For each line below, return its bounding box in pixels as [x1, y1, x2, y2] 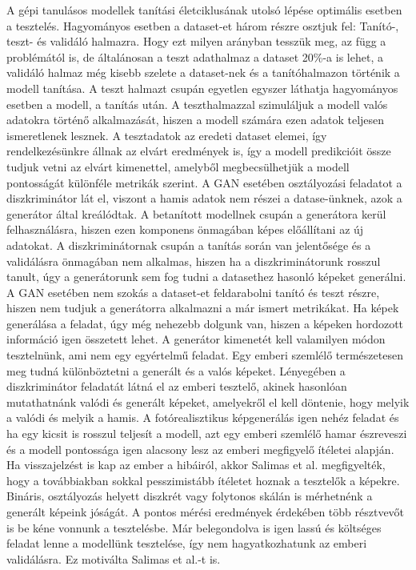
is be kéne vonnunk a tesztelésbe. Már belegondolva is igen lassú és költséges [6, 519, 382, 536]
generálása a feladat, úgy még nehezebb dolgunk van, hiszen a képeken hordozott [6, 315, 404, 331]
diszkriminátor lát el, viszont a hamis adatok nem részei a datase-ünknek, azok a [6, 190, 402, 207]
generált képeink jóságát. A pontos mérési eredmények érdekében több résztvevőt [6, 504, 405, 520]
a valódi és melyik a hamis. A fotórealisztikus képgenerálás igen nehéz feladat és [6, 409, 399, 426]
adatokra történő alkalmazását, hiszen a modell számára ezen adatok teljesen [6, 111, 385, 128]
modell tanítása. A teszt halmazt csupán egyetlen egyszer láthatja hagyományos [6, 79, 398, 96]
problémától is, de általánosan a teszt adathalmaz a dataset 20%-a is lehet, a [6, 48, 383, 65]
